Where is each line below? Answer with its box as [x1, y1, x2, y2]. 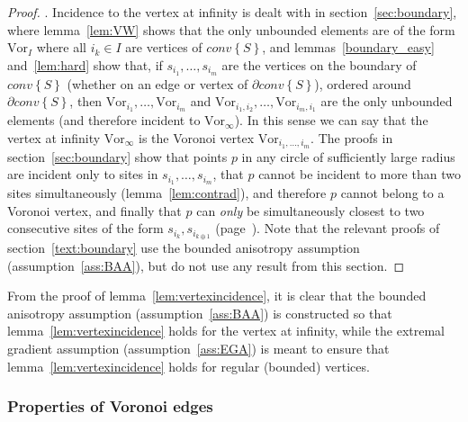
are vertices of [125, 38, 202, 57]
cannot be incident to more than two [258, 165, 461, 184]
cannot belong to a [340, 184, 445, 202]
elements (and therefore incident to [7, 111, 201, 130]
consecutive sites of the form [7, 219, 164, 238]
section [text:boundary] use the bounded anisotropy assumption [7, 238, 360, 257]
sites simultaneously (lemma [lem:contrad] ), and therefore [7, 184, 327, 202]
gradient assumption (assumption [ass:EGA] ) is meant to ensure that [7, 339, 390, 358]
